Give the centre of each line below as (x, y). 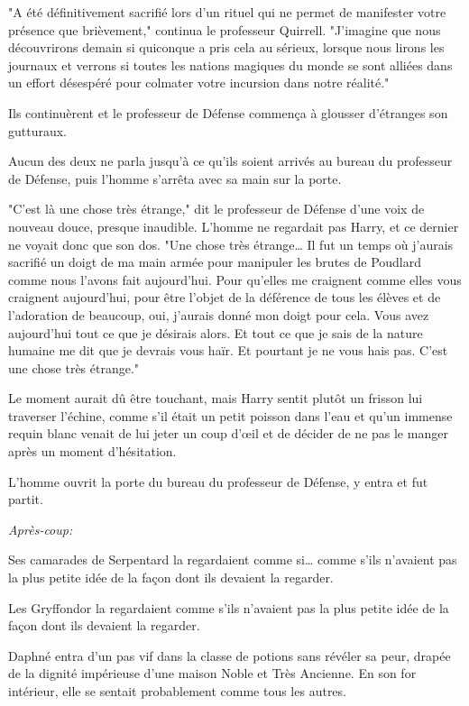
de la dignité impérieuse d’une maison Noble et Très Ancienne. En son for (212, 673)
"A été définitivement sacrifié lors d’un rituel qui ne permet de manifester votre (227, 12)
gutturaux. (38, 130)
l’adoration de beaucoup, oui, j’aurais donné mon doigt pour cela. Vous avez (219, 314)
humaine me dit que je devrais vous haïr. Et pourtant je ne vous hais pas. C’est (228, 350)
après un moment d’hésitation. (92, 451)
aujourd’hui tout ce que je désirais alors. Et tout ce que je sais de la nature (216, 332)
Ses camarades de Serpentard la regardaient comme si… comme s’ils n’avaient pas (233, 559)
